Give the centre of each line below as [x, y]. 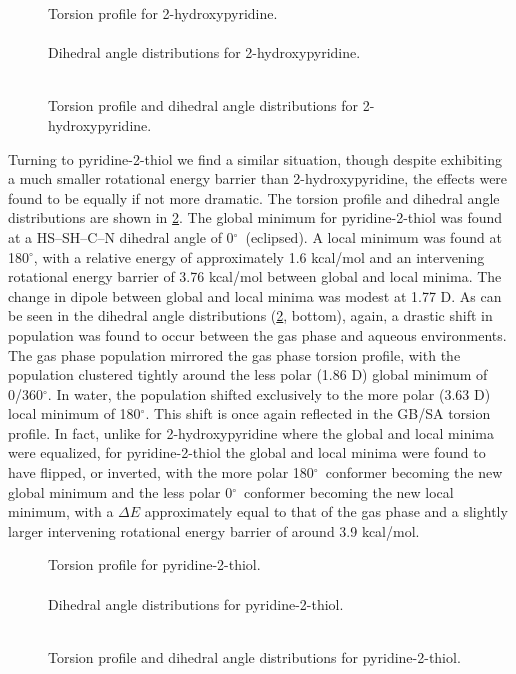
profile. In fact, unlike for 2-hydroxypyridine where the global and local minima [251, 432]
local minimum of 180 [74, 413]
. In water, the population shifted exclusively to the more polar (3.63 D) [269, 393]
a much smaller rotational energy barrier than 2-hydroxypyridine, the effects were [258, 178]
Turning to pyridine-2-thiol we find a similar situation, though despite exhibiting [255, 158]
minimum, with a [61, 511]
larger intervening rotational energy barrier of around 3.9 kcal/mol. [214, 530]
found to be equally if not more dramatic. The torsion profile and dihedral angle [254, 197]
